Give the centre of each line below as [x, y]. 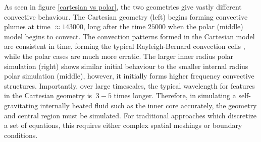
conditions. [21, 135]
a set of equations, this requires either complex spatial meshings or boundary [123, 125]
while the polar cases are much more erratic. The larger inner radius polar [119, 56]
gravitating [21, 105]
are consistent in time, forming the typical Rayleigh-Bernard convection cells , [125, 46]
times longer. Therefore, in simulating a [175, 95]
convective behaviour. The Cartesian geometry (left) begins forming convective [126, 16]
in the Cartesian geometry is [48, 95]
